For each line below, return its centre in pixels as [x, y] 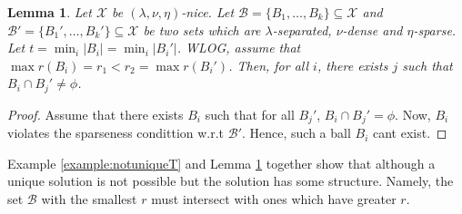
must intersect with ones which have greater [274, 199]
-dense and [372, 29]
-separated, [302, 29]
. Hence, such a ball [296, 133]
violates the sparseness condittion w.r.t [116, 133]
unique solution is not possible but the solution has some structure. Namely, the [231, 181]
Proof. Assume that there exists [95, 114]
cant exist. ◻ [410, 133]
